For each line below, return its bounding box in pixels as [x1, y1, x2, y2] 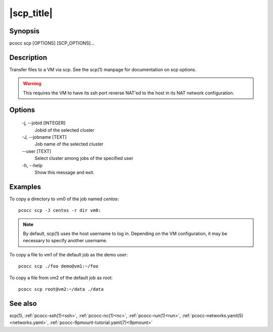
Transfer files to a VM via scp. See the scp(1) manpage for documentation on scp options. [9, 66, 197, 73]
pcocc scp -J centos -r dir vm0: [18, 207, 101, 213]
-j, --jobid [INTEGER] [22, 120, 66, 126]
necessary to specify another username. [23, 238, 108, 244]
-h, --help [22, 162, 42, 169]
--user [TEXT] [22, 148, 52, 154]
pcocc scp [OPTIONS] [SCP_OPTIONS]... [9, 40, 95, 46]
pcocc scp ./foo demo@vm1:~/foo [18, 263, 99, 269]
